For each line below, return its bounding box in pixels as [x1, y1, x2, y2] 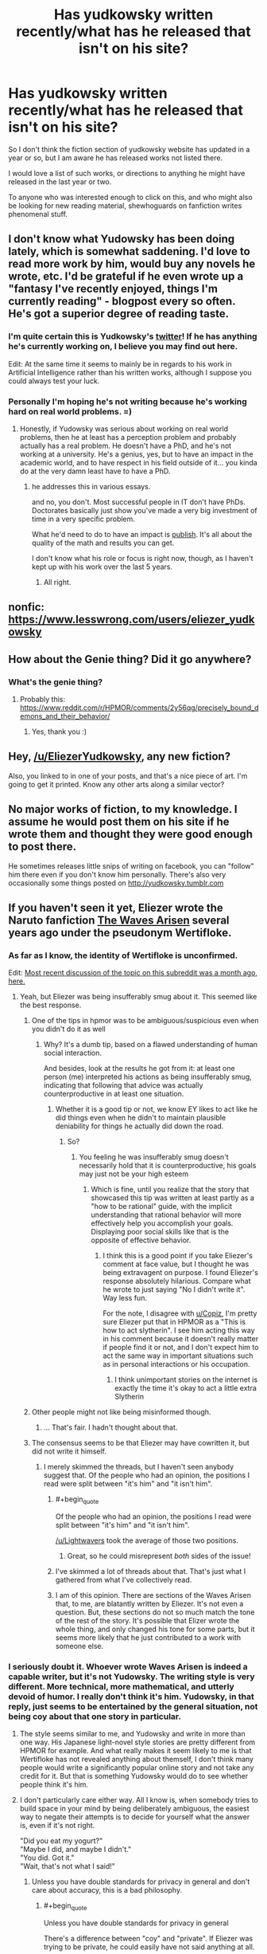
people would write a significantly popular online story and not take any [19, 1763, 254, 1772]
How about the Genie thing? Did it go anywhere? [8, 652, 252, 666]
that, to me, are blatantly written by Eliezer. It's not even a [55, 1599, 244, 1609]
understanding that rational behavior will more [91, 1210, 242, 1220]
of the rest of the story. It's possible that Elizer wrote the [55, 1616, 240, 1626]
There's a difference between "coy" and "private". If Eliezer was [43, 1934, 253, 1944]
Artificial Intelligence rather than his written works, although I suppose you [8, 367, 252, 377]
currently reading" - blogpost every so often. [8, 295, 236, 308]
